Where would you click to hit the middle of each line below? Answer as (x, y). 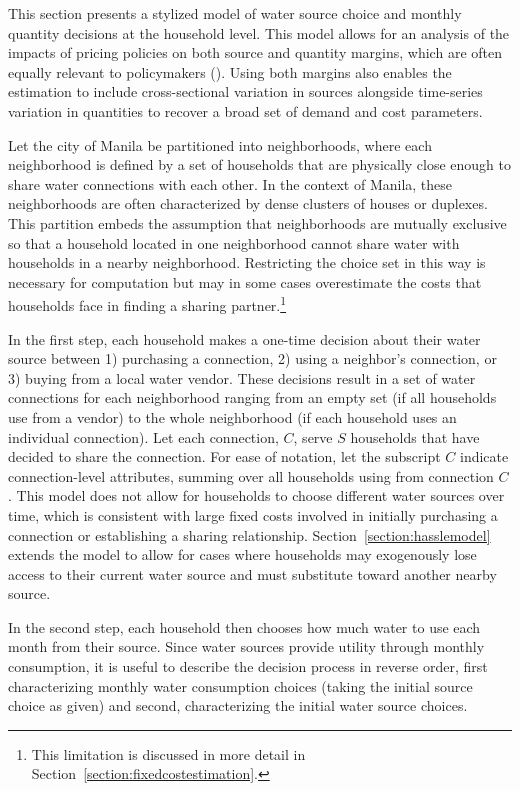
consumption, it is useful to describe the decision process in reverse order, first (248, 666)
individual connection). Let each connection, (143, 436)
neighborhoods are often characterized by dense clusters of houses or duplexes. (248, 203)
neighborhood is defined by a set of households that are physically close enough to (260, 164)
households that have (415, 436)
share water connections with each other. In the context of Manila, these (230, 183)
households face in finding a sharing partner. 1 (147, 303)
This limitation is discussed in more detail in (168, 753)
